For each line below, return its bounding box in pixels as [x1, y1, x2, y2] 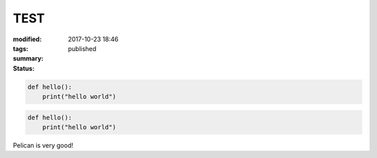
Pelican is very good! [13, 141, 73, 150]
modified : [13, 35, 42, 43]
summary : [13, 55, 44, 63]
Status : [13, 64, 35, 73]
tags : [13, 44, 29, 52]
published [68, 44, 97, 52]
